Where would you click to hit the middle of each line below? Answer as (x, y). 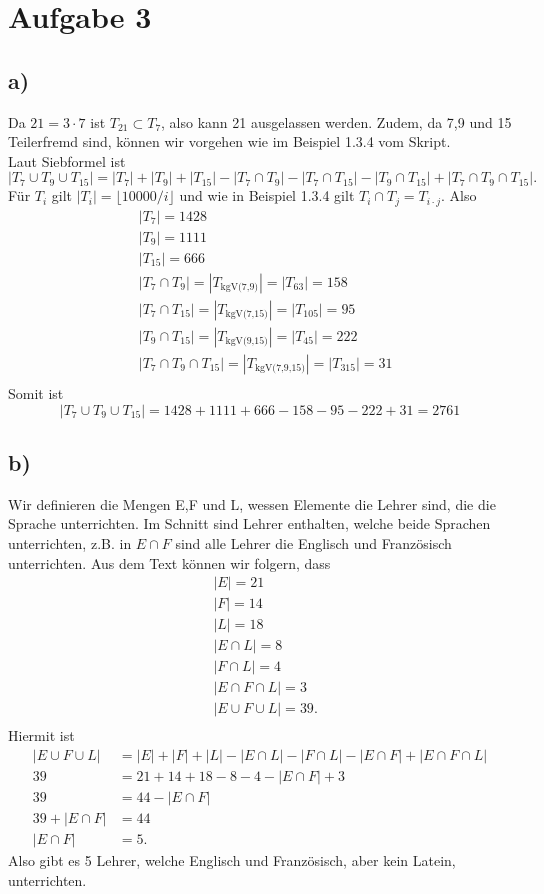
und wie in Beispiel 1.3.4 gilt (267, 195)
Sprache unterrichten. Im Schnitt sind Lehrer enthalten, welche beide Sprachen (249, 523)
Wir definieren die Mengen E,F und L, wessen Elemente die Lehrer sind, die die (252, 503)
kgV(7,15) (246, 314)
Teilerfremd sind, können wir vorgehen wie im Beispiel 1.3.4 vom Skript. (229, 141)
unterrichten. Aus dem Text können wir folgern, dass (169, 562)
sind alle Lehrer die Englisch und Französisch (313, 543)
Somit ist (36, 393)
